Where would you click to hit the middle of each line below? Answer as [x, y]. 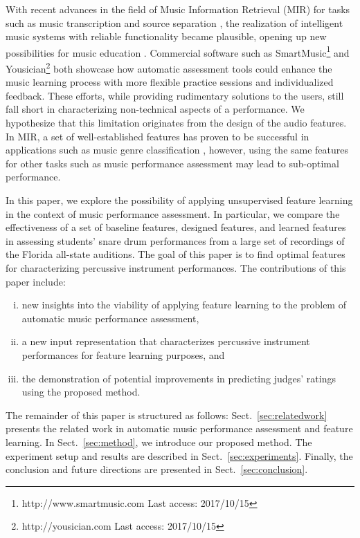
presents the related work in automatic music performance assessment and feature [179, 428]
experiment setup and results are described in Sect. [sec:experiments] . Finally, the [179, 455]
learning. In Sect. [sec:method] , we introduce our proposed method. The [159, 442]
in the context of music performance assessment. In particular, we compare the [173, 213]
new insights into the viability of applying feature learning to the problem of [184, 305]
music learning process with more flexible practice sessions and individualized [170, 82]
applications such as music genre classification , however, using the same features [177, 150]
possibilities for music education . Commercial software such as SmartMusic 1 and [178, 51]
